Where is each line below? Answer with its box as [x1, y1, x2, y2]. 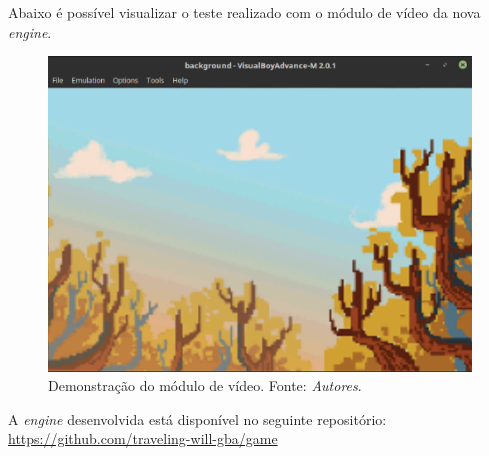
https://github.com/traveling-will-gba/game [8, 428, 278, 449]
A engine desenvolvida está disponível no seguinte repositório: [8, 408, 387, 429]
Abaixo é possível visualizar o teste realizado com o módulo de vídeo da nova [8, 2, 481, 22]
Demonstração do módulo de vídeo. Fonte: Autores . [48, 375, 362, 396]
